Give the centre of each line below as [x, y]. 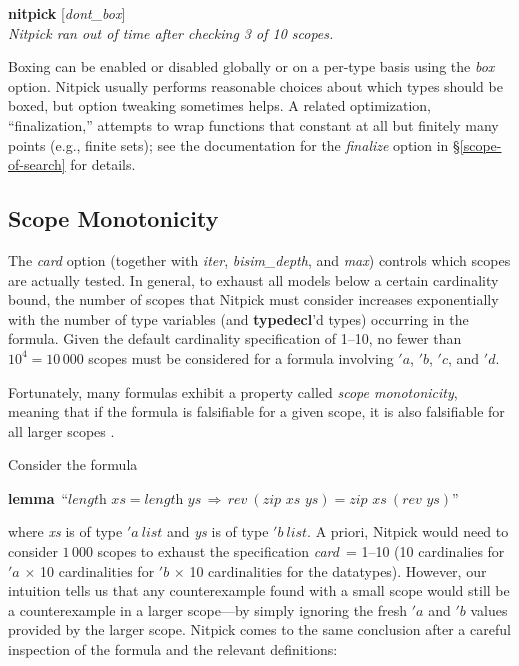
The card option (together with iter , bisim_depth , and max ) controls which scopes [259, 259]
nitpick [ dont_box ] [67, 13]
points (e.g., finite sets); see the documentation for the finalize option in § [234, 144]
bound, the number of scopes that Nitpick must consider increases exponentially [253, 299]
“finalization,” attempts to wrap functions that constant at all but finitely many [253, 124]
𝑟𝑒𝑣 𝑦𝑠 [421, 499]
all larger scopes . [61, 430]
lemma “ [38, 497]
